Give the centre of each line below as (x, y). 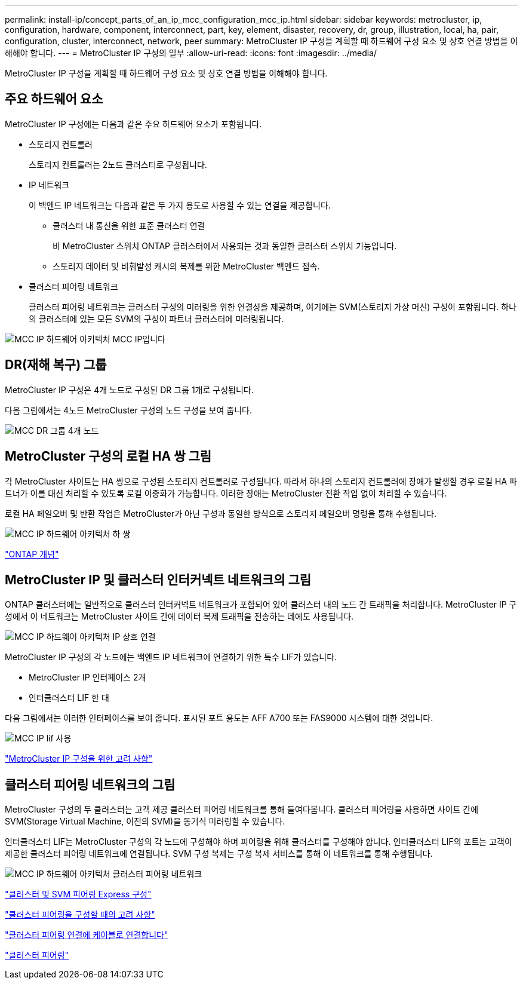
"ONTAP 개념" (32, 554)
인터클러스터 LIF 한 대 (69, 698)
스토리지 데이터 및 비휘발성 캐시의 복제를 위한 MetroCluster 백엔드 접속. (186, 266)
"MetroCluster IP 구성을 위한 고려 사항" (79, 759)
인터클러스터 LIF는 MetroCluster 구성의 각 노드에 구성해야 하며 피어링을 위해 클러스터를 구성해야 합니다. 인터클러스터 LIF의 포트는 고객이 (259, 842)
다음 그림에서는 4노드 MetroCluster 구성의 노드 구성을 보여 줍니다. (128, 410)
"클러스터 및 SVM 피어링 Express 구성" (78, 894)
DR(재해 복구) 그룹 (56, 365)
